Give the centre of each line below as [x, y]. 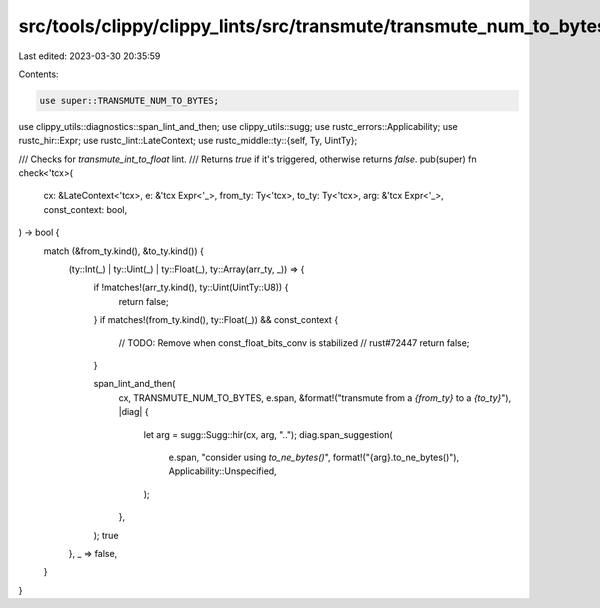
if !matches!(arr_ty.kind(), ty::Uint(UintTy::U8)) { [191, 287]
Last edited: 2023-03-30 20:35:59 [89, 56]
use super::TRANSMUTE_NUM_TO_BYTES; [129, 100]
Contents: [38, 74]
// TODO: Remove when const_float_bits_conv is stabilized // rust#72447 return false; [294, 342]
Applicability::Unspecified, [222, 471]
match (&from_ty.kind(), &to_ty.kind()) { [123, 251]
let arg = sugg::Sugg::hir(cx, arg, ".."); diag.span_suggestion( [268, 434]
